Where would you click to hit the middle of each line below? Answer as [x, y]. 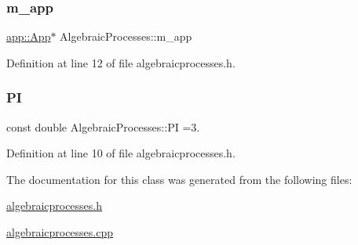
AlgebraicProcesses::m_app [126, 36]
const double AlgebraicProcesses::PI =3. [103, 126]
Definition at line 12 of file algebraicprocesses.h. [121, 62]
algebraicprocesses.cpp [60, 232]
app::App [29, 36]
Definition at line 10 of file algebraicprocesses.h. [121, 153]
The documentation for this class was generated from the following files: [179, 179]
